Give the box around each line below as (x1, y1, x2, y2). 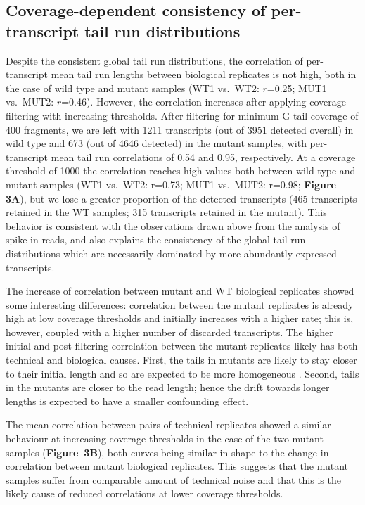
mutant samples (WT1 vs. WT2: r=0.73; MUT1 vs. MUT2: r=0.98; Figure (6, 177, 336, 191)
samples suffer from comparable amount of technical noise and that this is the (6, 472, 341, 487)
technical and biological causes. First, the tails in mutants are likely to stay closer (6, 352, 357, 367)
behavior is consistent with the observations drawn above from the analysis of (6, 218, 340, 233)
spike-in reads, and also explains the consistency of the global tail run (6, 232, 306, 247)
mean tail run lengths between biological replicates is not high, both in (51, 67, 357, 82)
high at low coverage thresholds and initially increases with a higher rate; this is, (6, 311, 354, 326)
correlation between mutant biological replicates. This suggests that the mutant (6, 459, 348, 473)
